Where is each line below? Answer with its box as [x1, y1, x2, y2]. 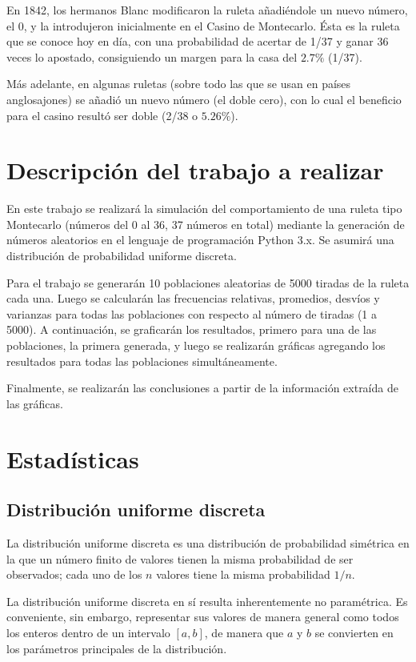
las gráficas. [6, 395, 63, 411]
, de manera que [204, 624, 284, 640]
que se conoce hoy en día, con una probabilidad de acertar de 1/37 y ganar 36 [6, 33, 389, 50]
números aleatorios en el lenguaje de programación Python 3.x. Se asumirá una [6, 231, 394, 248]
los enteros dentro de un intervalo [6, 624, 170, 640]
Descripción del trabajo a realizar [6, 154, 384, 187]
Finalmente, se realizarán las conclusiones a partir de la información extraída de [6, 379, 398, 396]
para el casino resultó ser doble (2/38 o [6, 106, 198, 123]
